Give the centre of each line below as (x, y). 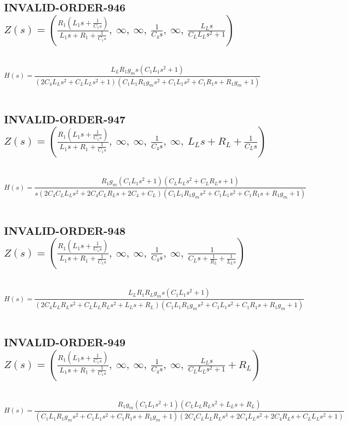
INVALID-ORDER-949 (65, 342)
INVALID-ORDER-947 (65, 119)
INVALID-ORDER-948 (65, 230)
